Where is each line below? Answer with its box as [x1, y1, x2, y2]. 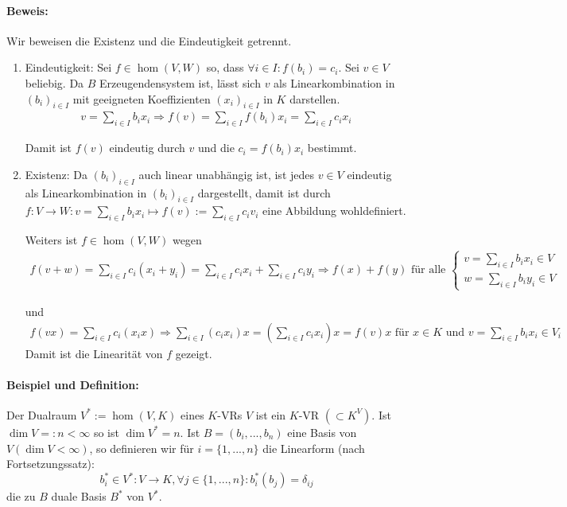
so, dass [206, 59, 244, 76]
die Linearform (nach [262, 439, 365, 456]
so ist [93, 423, 119, 440]
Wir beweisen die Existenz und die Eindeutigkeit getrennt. [6, 32, 292, 49]
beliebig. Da [25, 74, 84, 91]
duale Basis [51, 488, 107, 505]
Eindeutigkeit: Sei [25, 59, 112, 76]
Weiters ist [25, 232, 78, 248]
